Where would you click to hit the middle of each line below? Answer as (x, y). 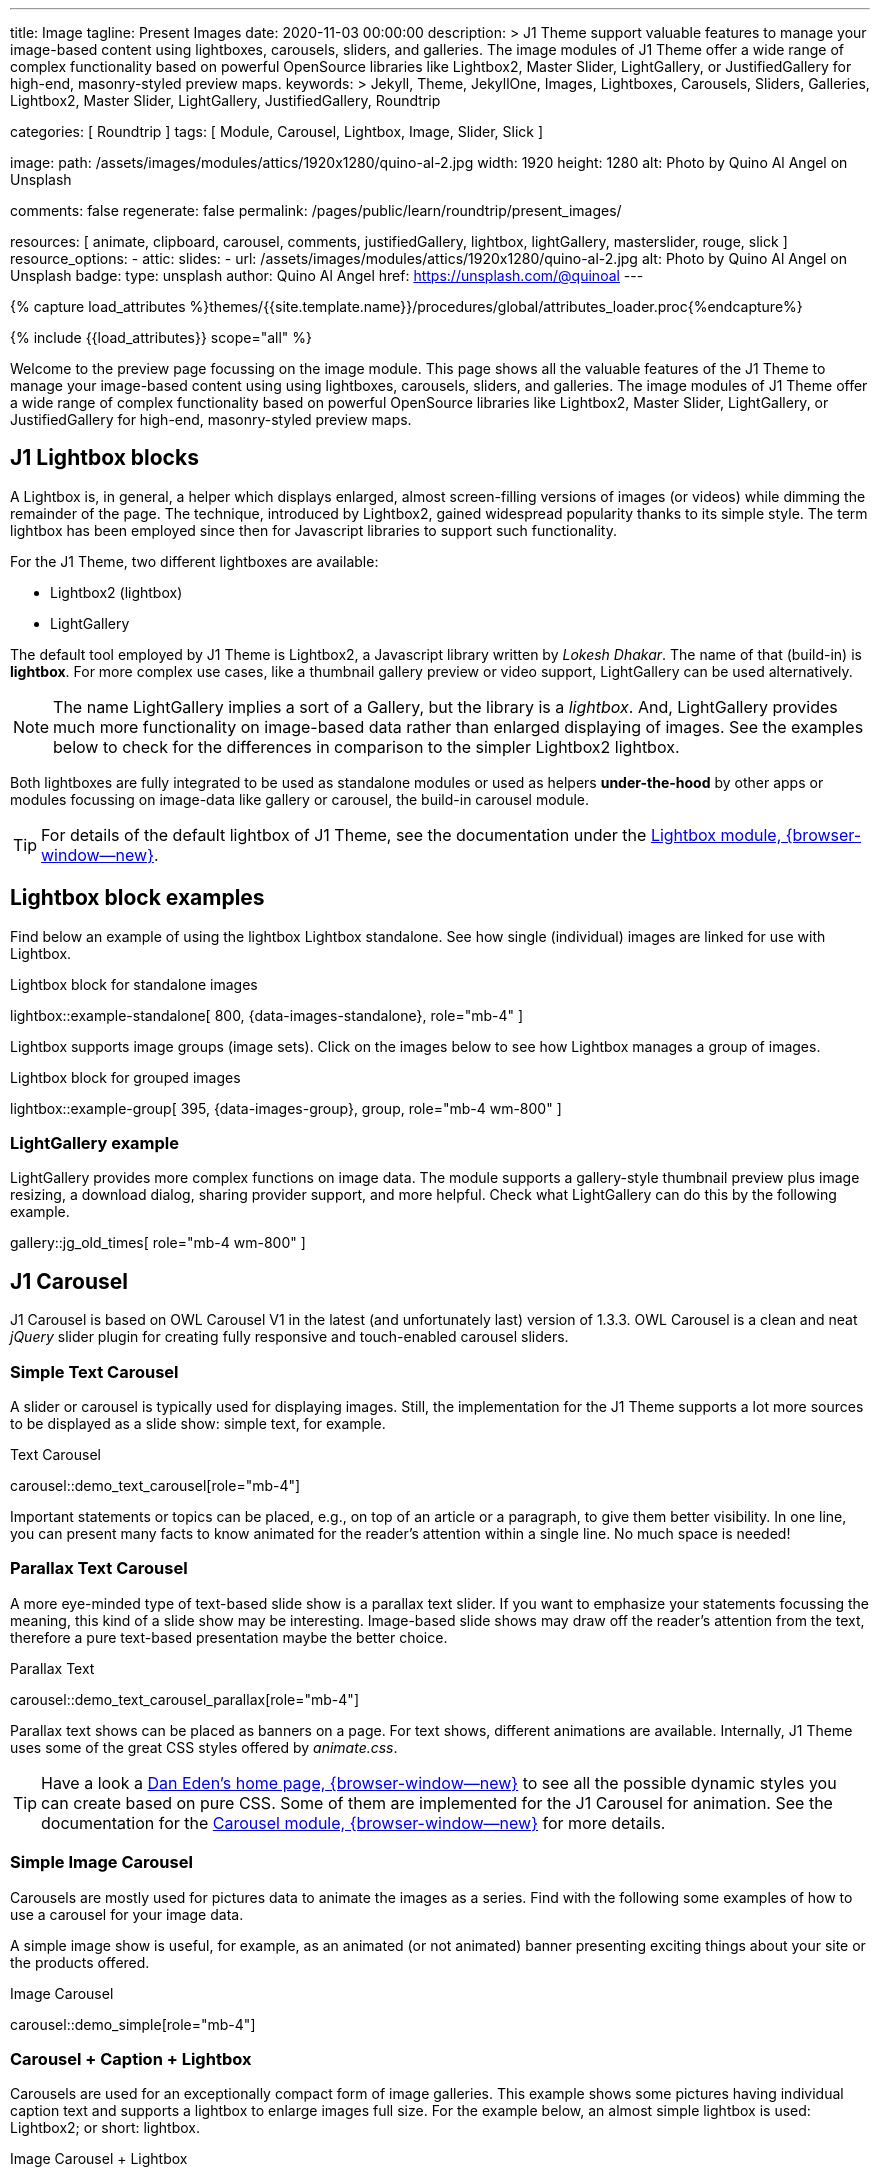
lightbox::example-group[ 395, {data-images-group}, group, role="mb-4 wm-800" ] (286, 1108)
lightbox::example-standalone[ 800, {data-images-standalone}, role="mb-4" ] (267, 1015)
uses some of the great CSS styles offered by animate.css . (204, 1747)
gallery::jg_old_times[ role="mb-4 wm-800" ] (158, 1243)
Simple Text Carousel (94, 1371)
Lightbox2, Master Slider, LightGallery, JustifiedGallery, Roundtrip (225, 100)
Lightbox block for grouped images (125, 1077)
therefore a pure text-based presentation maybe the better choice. (229, 1637)
